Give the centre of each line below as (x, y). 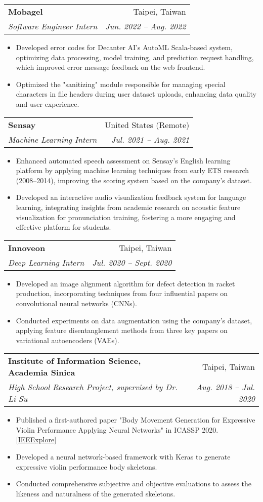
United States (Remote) (147, 124)
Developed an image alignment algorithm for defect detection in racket (125, 283)
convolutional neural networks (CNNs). (76, 303)
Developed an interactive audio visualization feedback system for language (131, 197)
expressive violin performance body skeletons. (86, 466)
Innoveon (27, 247)
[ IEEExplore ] (36, 440)
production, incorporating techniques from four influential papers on (122, 293)
